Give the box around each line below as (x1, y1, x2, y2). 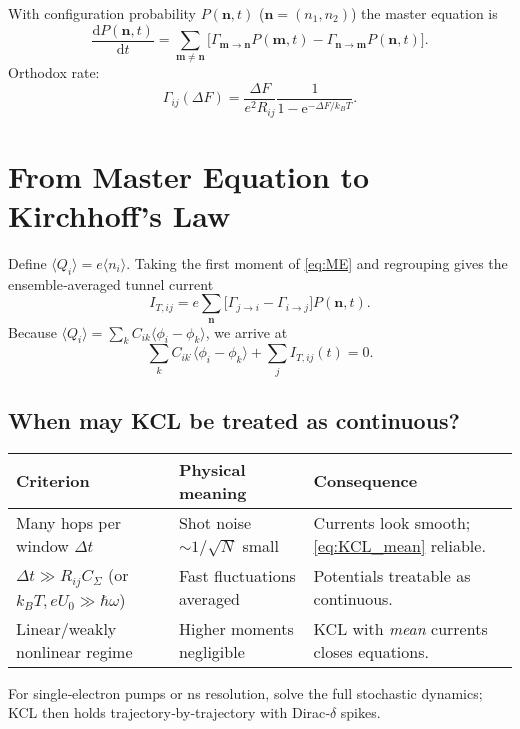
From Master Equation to (8, 155, 370, 196)
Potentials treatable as (313, 563, 471, 587)
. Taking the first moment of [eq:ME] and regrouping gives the (126, 252, 508, 273)
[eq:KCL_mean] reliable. (313, 533, 486, 557)
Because (8, 321, 57, 342)
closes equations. (313, 639, 429, 663)
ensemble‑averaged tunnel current (8, 273, 214, 294)
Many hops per (16, 510, 122, 534)
